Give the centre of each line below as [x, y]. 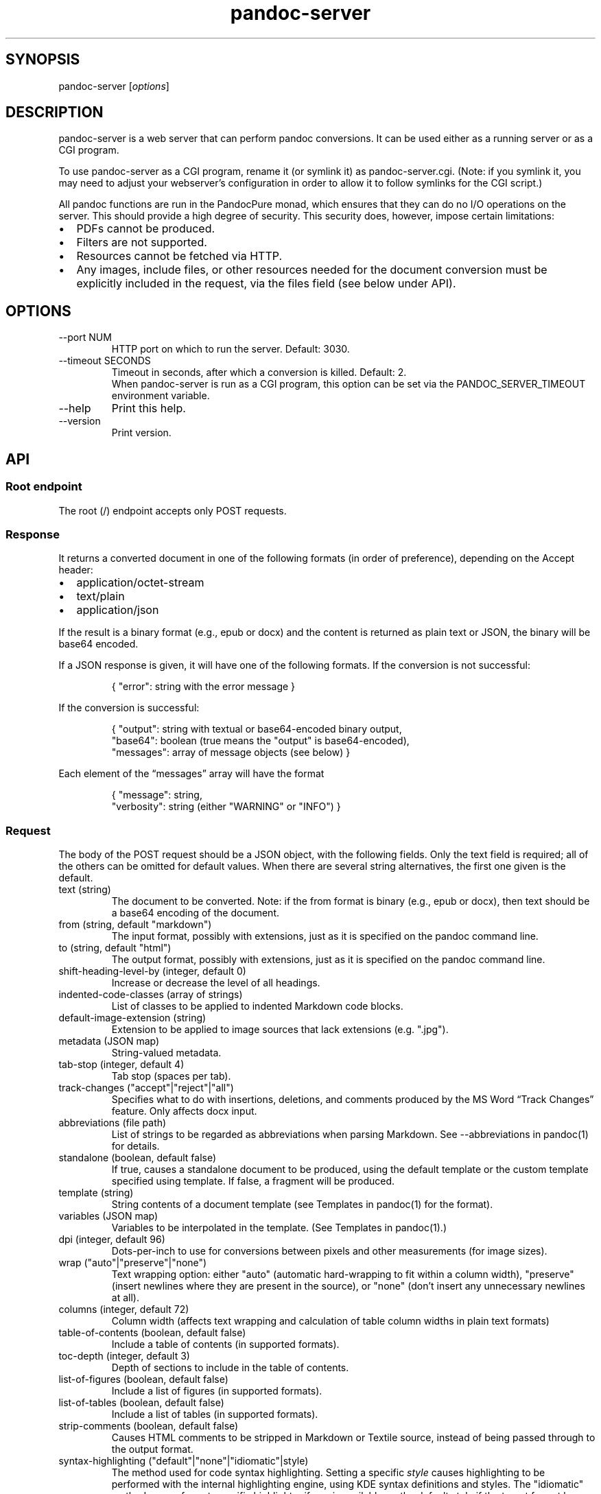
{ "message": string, [157, 795]
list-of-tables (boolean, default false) [141, 1402]
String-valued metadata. [166, 1053]
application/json [118, 610]
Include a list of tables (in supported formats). [215, 1414]
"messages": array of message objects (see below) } [231, 752]
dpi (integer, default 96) [112, 1239]
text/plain [101, 596]
